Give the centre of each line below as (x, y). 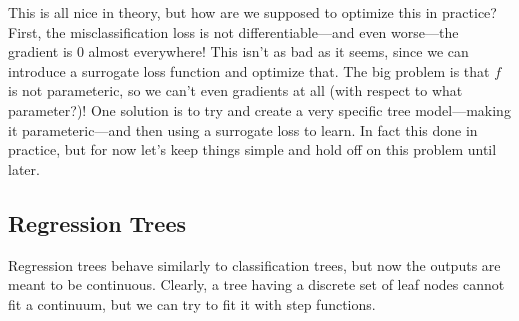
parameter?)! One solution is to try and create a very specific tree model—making (259, 109)
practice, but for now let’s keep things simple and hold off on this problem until (252, 149)
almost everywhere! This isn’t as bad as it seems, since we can (278, 51)
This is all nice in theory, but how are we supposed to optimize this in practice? (252, 12)
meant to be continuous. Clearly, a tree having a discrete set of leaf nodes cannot (256, 284)
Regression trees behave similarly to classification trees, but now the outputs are (254, 264)
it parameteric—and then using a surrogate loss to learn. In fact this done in (243, 129)
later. (24, 168)
